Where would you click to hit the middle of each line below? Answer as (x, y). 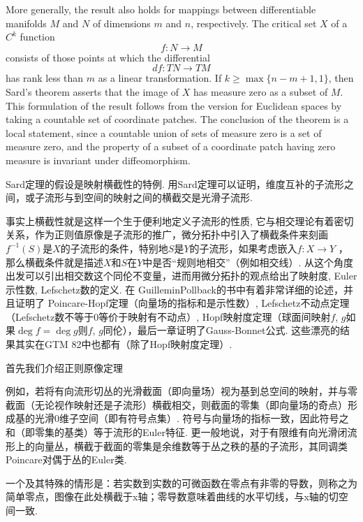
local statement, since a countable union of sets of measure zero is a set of (164, 132)
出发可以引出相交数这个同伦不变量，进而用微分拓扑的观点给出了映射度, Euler (181, 276)
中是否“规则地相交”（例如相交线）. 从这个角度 (248, 262)
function (37, 37)
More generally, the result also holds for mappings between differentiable (161, 9)
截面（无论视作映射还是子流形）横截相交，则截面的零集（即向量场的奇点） (177, 404)
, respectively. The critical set (254, 23)
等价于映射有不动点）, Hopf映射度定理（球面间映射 (215, 316)
